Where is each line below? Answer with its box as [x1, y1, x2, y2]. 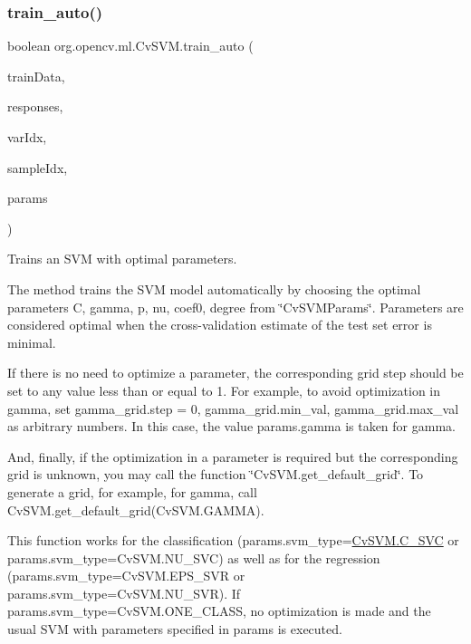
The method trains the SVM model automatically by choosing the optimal [7, 279, 421, 298]
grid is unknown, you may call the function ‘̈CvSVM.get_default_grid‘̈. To [7, 465, 424, 484]
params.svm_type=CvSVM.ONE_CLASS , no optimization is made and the [7, 601, 431, 620]
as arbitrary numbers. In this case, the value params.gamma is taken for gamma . [7, 417, 456, 436]
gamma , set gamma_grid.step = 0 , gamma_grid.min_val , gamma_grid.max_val [7, 399, 459, 418]
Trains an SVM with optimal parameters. [7, 249, 237, 268]
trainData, [7, 66, 65, 85]
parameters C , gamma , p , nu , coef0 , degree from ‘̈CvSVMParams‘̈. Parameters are [7, 297, 464, 316]
